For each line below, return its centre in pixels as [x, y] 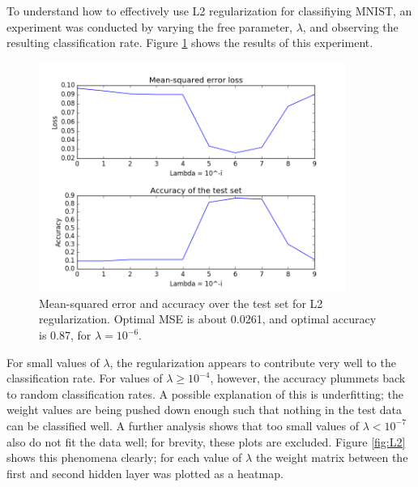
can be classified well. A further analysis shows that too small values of [183, 425]
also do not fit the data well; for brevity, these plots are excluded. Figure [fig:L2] [206, 441]
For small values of [53, 362]
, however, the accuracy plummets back [308, 378]
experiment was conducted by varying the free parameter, [149, 26]
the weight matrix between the [332, 457]
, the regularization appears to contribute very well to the [253, 362]
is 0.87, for [65, 335]
